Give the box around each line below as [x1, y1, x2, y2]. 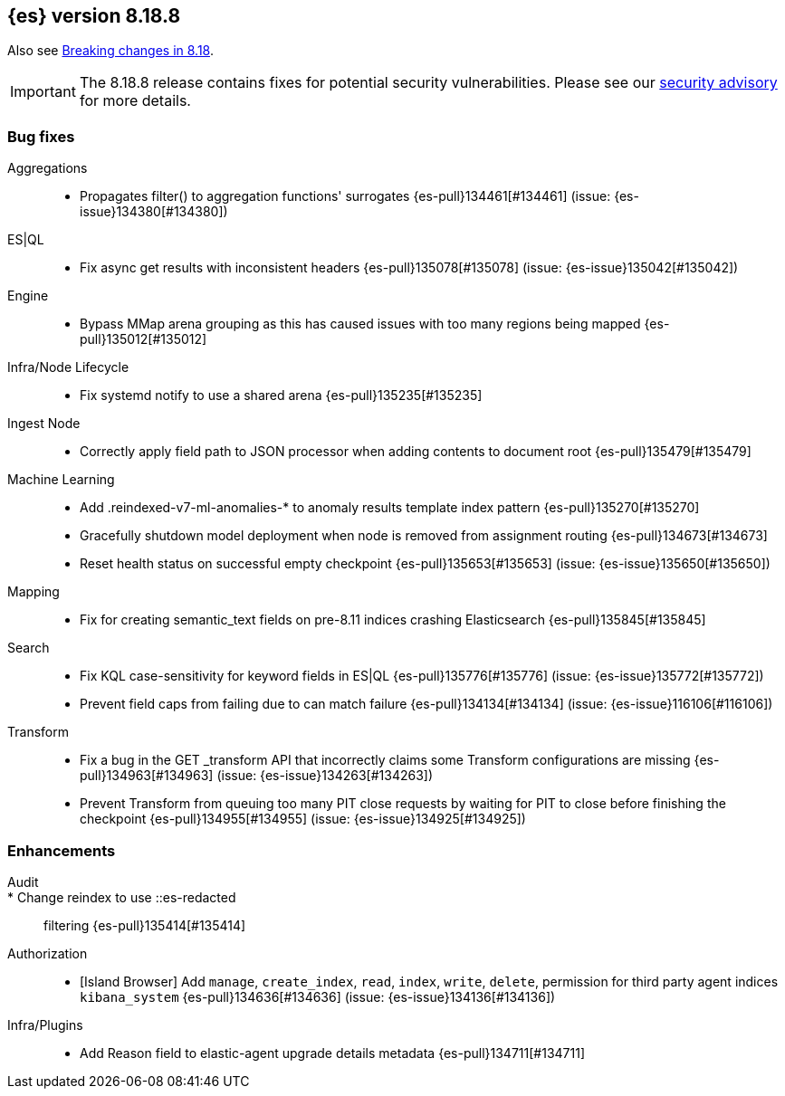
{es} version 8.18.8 [7, 5, 181, 27]
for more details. [79, 91, 191, 110]
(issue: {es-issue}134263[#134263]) [216, 767, 434, 784]
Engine [7, 288, 49, 304]
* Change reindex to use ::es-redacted [7, 889, 236, 905]
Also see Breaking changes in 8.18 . [7, 43, 215, 59]
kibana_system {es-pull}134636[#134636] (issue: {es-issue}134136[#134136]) [80, 988, 556, 1005]
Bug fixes [7, 127, 75, 146]
